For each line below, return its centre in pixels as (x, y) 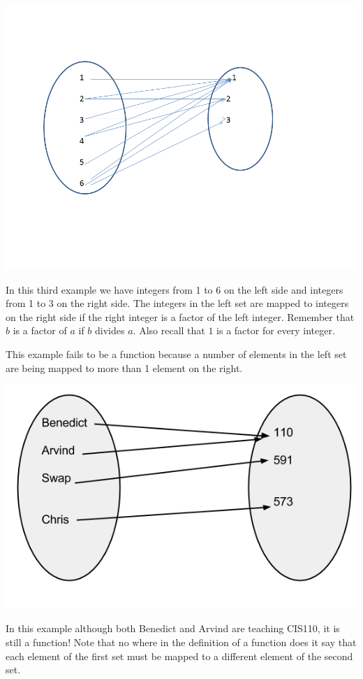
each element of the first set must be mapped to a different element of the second (179, 656)
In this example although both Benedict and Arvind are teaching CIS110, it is (173, 628)
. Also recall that (169, 330)
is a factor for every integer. (276, 330)
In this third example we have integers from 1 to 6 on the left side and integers (175, 289)
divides (110, 330)
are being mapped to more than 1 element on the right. (124, 367)
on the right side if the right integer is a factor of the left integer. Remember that (180, 316)
